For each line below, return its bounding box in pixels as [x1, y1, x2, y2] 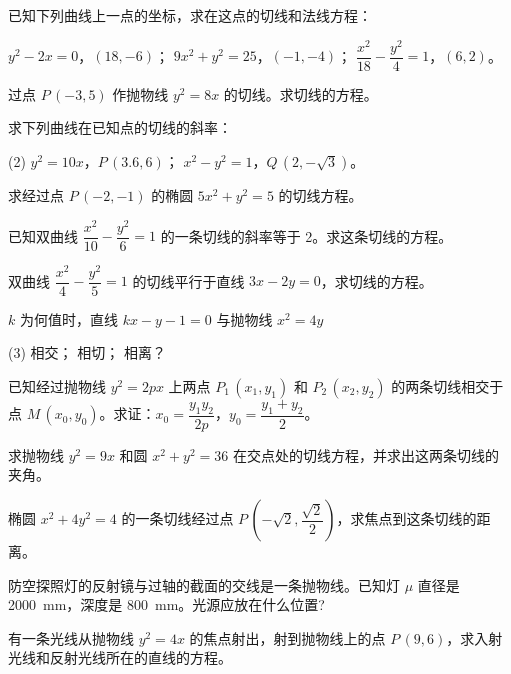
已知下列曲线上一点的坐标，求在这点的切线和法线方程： [8, 5, 372, 25]
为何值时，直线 [19, 308, 118, 329]
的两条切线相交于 [391, 375, 504, 396]
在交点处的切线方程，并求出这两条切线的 [232, 444, 499, 465]
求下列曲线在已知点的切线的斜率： [8, 117, 232, 138]
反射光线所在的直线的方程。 [49, 647, 232, 668]
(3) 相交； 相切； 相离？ [8, 342, 166, 363]
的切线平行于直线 [132, 270, 245, 291]
